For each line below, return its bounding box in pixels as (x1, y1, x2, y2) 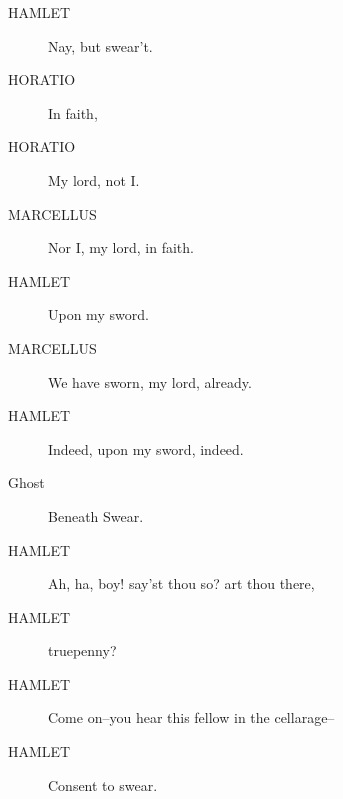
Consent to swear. (48, 774, 158, 795)
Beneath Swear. (48, 505, 144, 526)
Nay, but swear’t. (48, 35, 153, 56)
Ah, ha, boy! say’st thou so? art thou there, (48, 573, 315, 594)
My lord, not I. (48, 169, 140, 190)
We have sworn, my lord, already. (48, 371, 252, 392)
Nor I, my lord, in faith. (48, 237, 194, 258)
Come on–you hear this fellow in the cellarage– (48, 707, 335, 728)
